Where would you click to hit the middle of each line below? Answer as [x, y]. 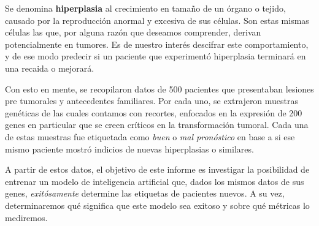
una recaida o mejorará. [50, 68]
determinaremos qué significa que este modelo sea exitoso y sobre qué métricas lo [157, 205]
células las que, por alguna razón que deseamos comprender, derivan [133, 32]
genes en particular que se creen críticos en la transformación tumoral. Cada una [157, 125]
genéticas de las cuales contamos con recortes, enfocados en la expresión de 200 [154, 112]
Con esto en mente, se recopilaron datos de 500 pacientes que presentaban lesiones [159, 89]
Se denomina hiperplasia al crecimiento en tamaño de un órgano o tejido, [145, 8]
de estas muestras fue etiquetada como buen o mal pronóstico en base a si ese [150, 136]
